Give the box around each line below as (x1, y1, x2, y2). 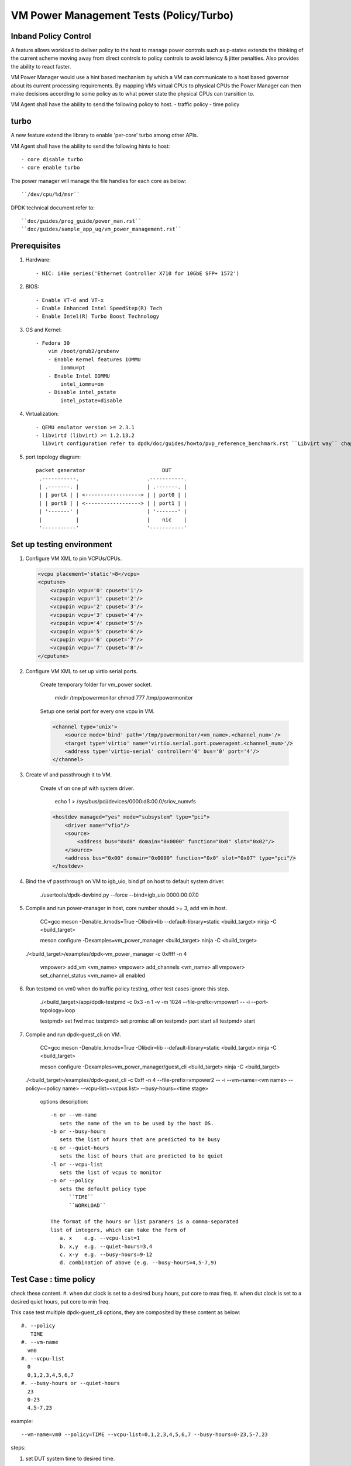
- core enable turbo (21, 164, 80, 171)
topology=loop (40, 1006, 75, 1014)
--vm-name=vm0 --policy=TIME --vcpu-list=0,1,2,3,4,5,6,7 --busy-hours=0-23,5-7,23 (21, 1431, 269, 1438)
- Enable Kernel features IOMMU (47, 356, 141, 363)
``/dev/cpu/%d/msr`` (21, 191, 80, 198)
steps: (11, 1444, 26, 1451)
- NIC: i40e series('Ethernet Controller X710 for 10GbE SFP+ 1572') (36, 270, 240, 277)
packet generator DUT (36, 467, 172, 474)
